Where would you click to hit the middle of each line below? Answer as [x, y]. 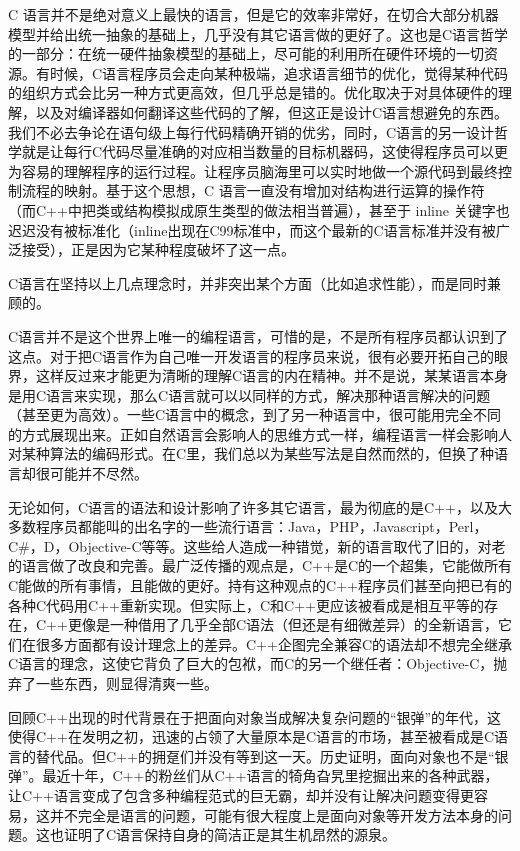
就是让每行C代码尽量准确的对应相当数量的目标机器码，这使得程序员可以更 [265, 151]
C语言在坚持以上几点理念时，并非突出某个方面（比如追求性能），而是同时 [248, 282]
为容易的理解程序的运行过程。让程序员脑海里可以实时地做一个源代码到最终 [253, 170]
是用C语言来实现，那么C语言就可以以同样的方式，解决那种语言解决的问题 [249, 394]
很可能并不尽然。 [91, 473]
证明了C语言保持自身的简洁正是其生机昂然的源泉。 [230, 834]
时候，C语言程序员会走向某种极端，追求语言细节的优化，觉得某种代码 [279, 72]
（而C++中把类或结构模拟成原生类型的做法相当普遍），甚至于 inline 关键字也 [259, 209]
